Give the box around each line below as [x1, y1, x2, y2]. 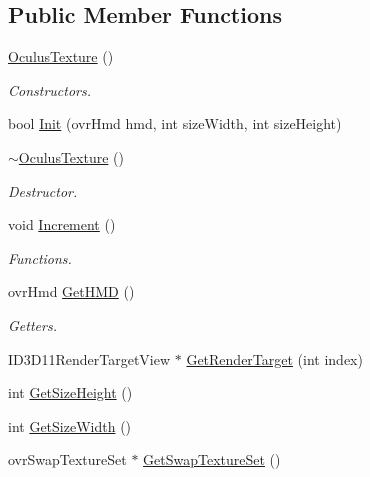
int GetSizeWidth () [8, 415, 132, 436]
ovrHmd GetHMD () [8, 281, 135, 302]
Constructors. [8, 79, 92, 100]
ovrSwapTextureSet [8, 449, 127, 470]
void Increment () [8, 214, 116, 235]
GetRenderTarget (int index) [186, 348, 363, 369]
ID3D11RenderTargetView [8, 348, 171, 369]
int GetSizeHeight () [8, 382, 133, 403]
